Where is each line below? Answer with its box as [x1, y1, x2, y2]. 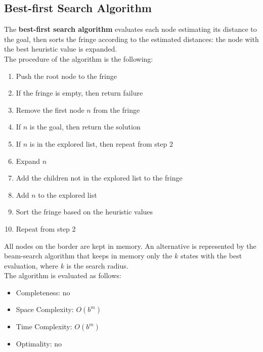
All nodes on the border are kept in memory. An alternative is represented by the [4, 240, 256, 251]
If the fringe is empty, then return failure [16, 87, 143, 98]
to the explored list [38, 189, 97, 200]
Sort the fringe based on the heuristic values [16, 206, 153, 217]
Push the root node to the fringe [16, 70, 117, 81]
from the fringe [93, 104, 140, 115]
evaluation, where [4, 260, 58, 271]
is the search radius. [66, 260, 128, 271]
